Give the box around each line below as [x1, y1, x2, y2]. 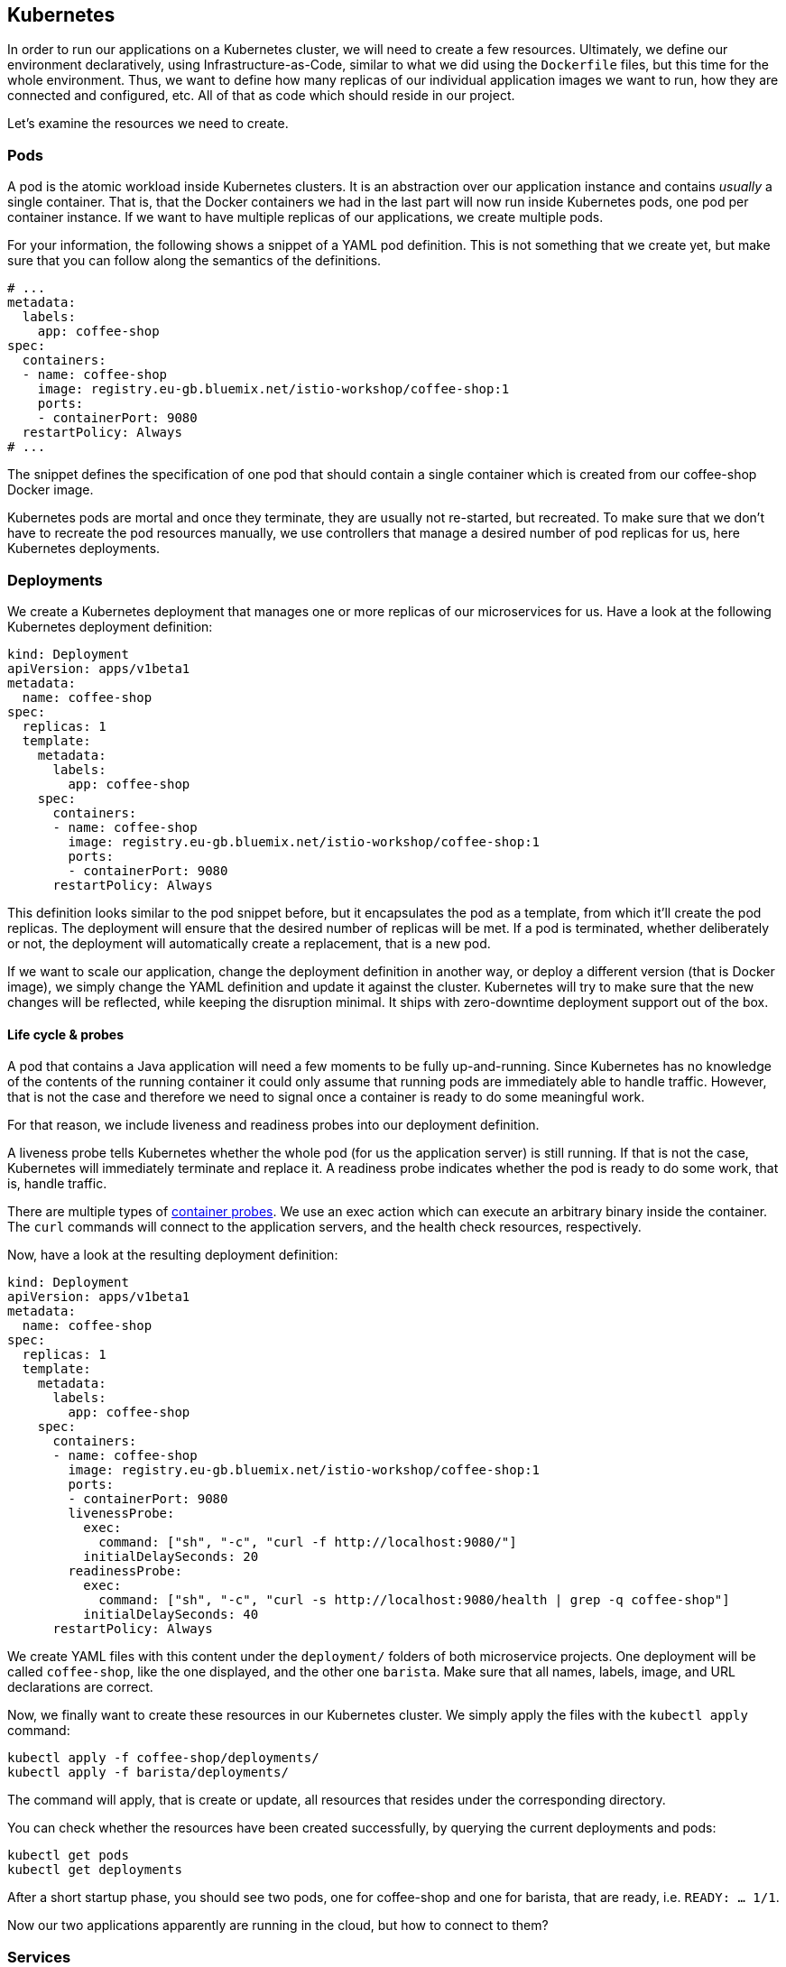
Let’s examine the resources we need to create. [7, 115, 289, 132]
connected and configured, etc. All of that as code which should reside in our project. [7, 88, 515, 104]
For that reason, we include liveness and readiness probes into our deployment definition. [7, 1117, 540, 1133]
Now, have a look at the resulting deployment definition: [7, 1247, 338, 1263]
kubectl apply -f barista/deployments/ [7, 1765, 289, 1780]
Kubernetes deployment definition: [7, 618, 213, 634]
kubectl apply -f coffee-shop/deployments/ [7, 1750, 319, 1766]
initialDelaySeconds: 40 [83, 1607, 259, 1622]
